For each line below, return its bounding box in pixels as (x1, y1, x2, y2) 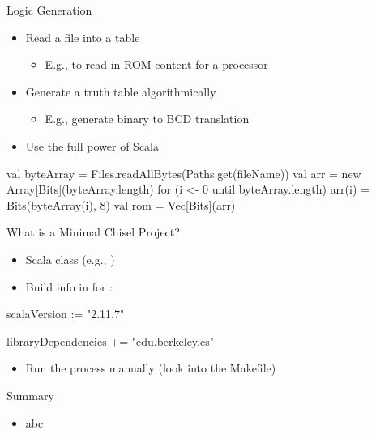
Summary (6, 386, 54, 403)
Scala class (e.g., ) (25, 250, 115, 267)
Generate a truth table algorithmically (25, 83, 216, 100)
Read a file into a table (25, 28, 140, 45)
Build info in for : (25, 278, 113, 295)
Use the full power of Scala (25, 137, 160, 154)
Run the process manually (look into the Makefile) (25, 360, 276, 377)
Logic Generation (6, 2, 92, 18)
